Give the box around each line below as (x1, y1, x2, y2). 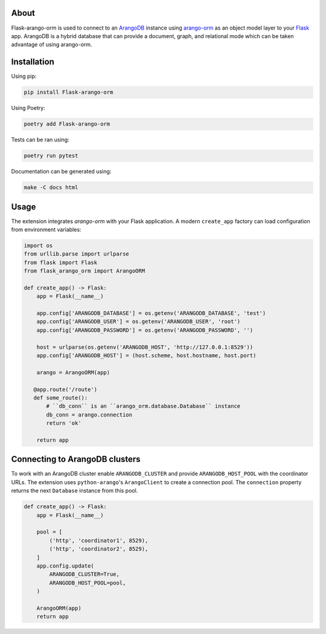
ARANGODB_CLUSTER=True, (49, 571, 120, 578)
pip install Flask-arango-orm (24, 89, 113, 96)
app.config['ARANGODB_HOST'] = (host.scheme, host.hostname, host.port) (36, 352, 257, 359)
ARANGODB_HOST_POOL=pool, (49, 579, 126, 586)
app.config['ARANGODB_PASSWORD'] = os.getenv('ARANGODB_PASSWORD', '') (36, 326, 254, 334)
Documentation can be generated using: (11, 168, 112, 175)
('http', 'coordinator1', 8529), (49, 537, 149, 544)
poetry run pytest (24, 152, 78, 160)
